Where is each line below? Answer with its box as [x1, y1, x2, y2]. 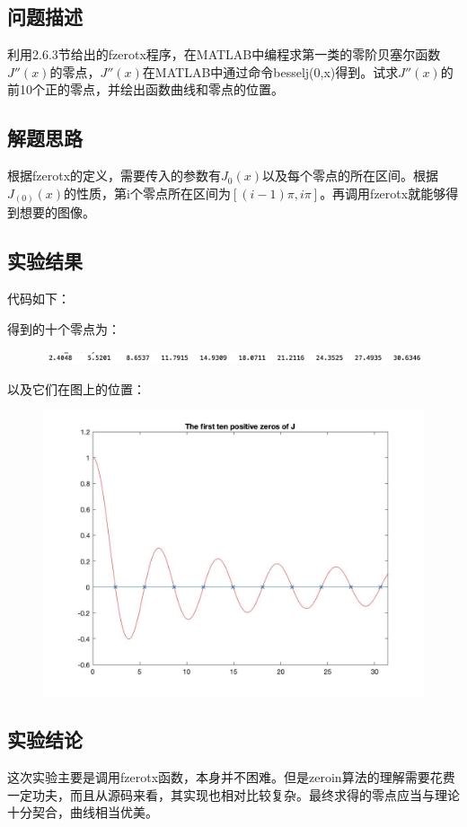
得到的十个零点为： [7, 319, 120, 338]
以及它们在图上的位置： [7, 379, 145, 398]
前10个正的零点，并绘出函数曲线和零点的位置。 [7, 80, 284, 99]
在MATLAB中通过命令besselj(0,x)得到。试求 [142, 62, 399, 81]
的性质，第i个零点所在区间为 [64, 183, 231, 202]
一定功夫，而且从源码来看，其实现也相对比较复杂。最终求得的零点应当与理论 [7, 785, 460, 804]
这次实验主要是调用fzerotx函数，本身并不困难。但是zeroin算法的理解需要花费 [7, 768, 455, 787]
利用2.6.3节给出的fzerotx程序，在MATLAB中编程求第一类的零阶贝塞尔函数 [7, 45, 441, 64]
